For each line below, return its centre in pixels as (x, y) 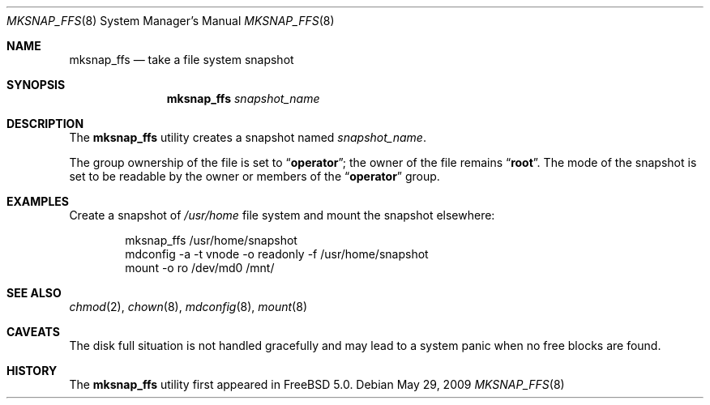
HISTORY (32, 371)
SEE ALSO (34, 293)
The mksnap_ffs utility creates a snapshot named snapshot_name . (248, 137)
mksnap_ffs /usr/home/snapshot (211, 240)
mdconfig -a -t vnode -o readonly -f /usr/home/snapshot (277, 254)
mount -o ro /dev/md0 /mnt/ (200, 268)
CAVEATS (33, 332)
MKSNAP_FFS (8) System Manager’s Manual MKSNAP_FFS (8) (171, 21)
